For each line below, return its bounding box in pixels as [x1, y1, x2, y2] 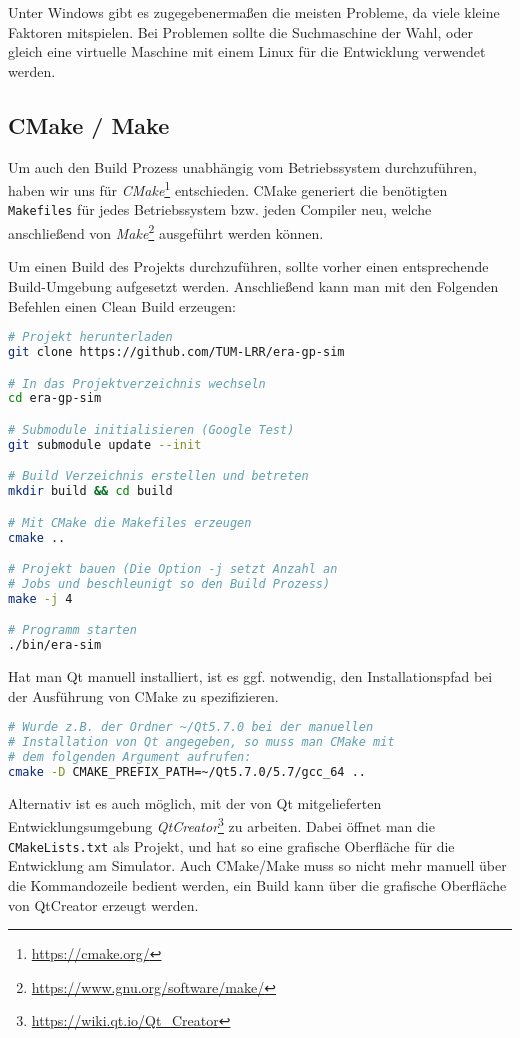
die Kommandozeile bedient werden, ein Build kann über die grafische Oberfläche [8, 874, 507, 895]
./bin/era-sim [8, 638, 102, 653]
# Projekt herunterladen [8, 330, 173, 345]
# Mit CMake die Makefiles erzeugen [8, 515, 252, 530]
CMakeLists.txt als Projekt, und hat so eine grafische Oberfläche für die [8, 835, 455, 856]
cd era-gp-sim [8, 391, 102, 406]
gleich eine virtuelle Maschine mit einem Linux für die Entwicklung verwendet [8, 41, 486, 62]
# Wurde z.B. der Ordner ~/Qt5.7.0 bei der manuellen [8, 720, 374, 735]
